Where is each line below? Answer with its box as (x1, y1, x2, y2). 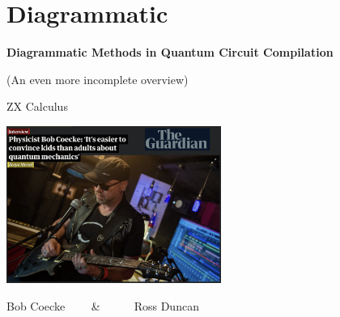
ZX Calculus (6, 98, 68, 115)
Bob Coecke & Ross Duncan (6, 297, 199, 314)
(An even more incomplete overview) (6, 70, 189, 87)
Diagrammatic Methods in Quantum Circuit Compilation (6, 44, 334, 61)
